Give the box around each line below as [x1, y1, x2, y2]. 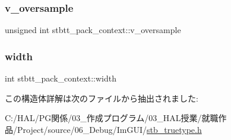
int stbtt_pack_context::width [5, 72, 116, 84]
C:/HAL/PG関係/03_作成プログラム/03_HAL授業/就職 [5, 112, 219, 124]
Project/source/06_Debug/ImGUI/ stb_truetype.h [17, 123, 202, 135]
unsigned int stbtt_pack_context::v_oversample [5, 24, 181, 36]
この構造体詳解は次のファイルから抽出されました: [5, 92, 198, 104]
